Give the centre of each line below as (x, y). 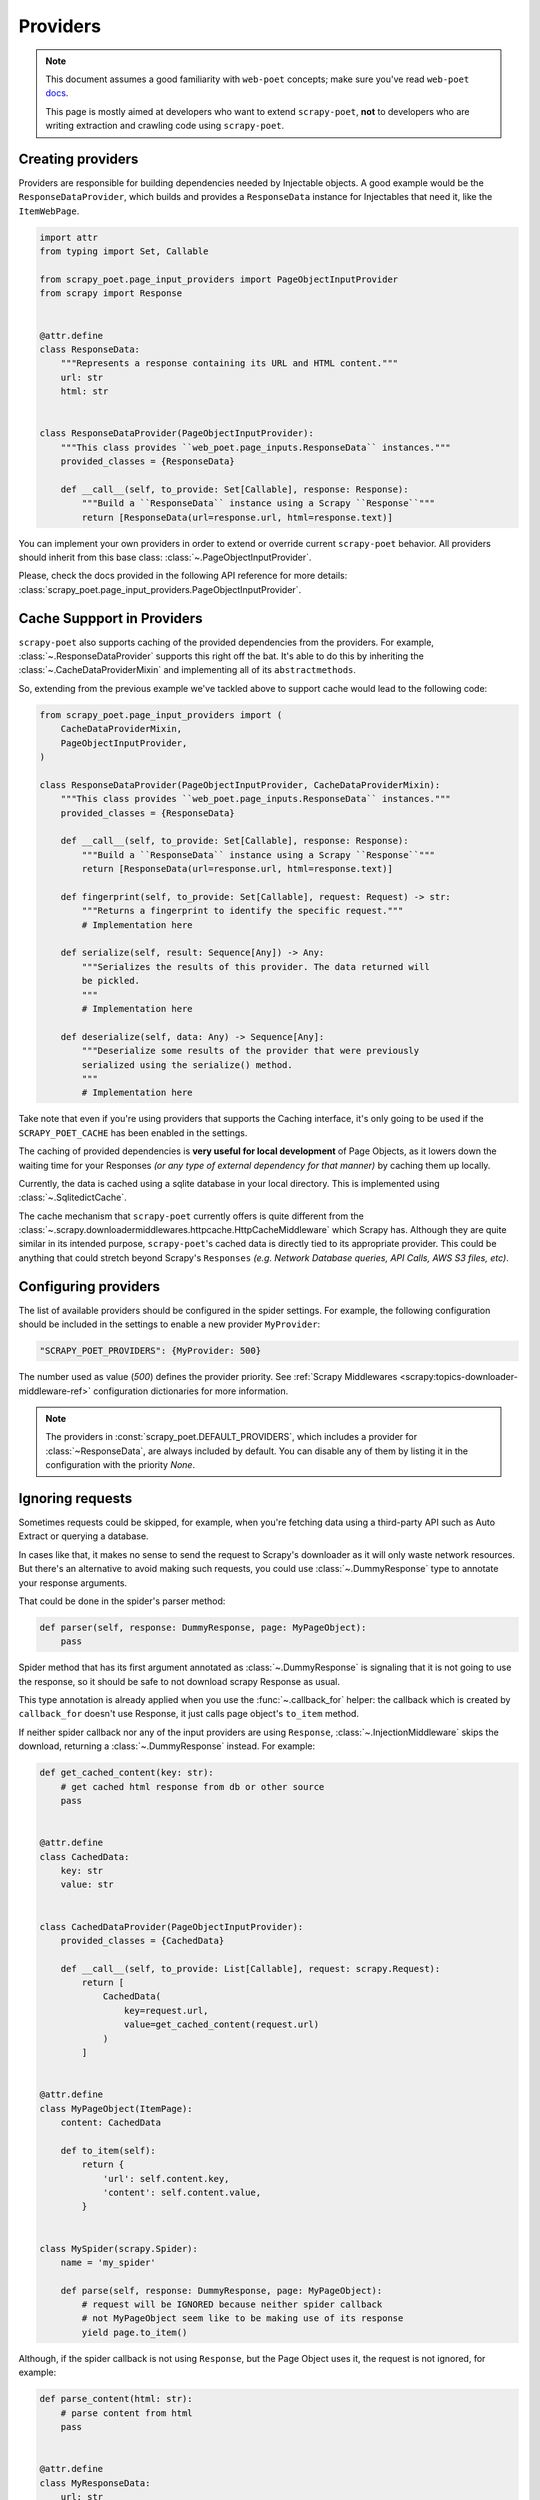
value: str (87, 1884)
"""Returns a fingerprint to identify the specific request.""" (242, 911)
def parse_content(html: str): (116, 2399)
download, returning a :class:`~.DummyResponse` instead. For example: (167, 1746)
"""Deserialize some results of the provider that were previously (250, 1051)
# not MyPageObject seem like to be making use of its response (242, 2318)
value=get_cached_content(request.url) (221, 2024)
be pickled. (110, 981)
